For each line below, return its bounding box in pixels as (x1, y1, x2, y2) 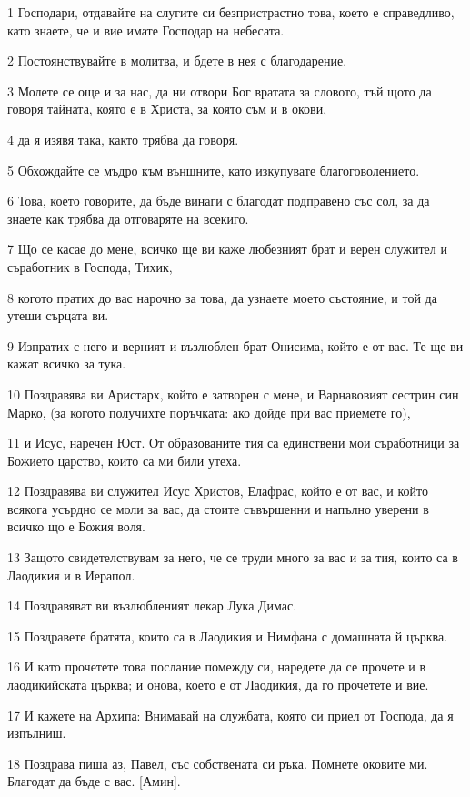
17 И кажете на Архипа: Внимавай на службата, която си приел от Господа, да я (7, 705, 454, 724)
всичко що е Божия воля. (7, 517, 145, 536)
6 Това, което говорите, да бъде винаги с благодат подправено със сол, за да (7, 191, 430, 210)
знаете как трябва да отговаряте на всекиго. (7, 208, 249, 227)
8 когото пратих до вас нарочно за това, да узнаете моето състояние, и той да (7, 288, 437, 307)
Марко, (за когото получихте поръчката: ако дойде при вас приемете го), (7, 402, 411, 421)
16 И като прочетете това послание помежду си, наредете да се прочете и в (7, 657, 426, 676)
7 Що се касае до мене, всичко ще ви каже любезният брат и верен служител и (7, 239, 447, 258)
